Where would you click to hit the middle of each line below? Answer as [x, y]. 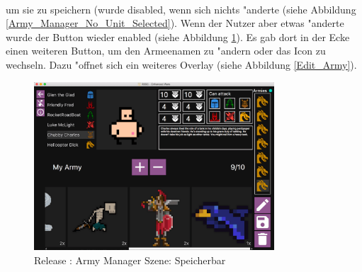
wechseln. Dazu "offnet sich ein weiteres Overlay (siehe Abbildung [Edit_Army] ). [181, 64]
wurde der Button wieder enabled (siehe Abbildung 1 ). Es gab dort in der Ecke [178, 36]
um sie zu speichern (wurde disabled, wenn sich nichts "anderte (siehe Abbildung [181, 9]
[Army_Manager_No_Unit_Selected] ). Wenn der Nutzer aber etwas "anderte [175, 23]
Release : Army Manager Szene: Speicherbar [130, 260]
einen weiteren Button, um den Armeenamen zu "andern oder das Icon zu [166, 51]
